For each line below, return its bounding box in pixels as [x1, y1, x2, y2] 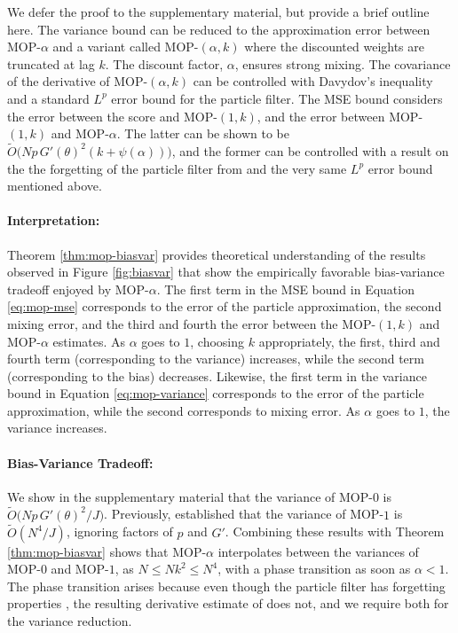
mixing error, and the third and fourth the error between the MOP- [7, 314, 376, 332]
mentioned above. [7, 176, 102, 195]
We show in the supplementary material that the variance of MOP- [7, 487, 373, 505]
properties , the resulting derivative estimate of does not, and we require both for [7, 594, 449, 613]
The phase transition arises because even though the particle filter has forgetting [7, 576, 446, 595]
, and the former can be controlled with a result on [171, 141, 449, 160]
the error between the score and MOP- [7, 106, 217, 125]
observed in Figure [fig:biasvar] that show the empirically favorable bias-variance [7, 262, 445, 281]
